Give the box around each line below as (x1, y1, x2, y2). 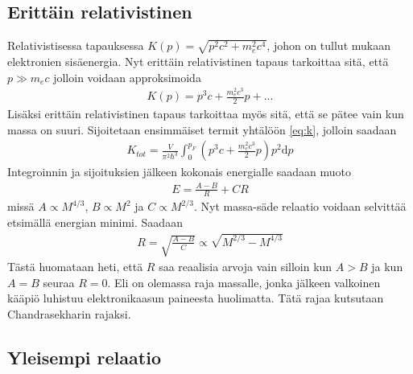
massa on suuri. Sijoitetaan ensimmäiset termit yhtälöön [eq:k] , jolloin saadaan (7, 121, 397, 138)
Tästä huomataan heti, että (7, 258, 143, 275)
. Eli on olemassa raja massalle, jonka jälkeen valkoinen (107, 273, 381, 290)
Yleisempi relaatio (7, 344, 161, 369)
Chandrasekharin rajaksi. (7, 305, 131, 322)
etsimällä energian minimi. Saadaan (7, 214, 183, 231)
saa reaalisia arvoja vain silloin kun (159, 258, 332, 275)
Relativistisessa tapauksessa (7, 37, 144, 54)
